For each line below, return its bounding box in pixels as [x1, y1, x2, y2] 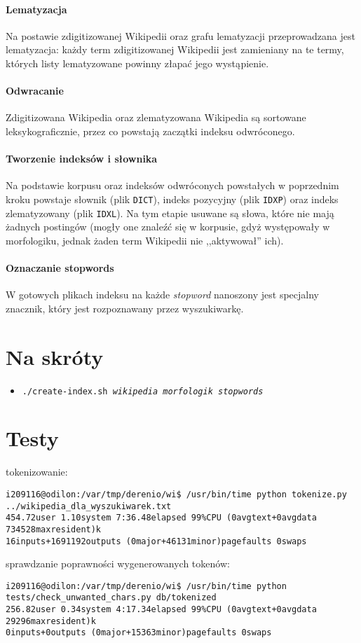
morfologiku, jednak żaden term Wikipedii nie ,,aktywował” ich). [6, 233, 284, 247]
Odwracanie [6, 83, 64, 98]
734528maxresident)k [6, 524, 102, 534]
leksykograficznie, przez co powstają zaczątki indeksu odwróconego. [6, 123, 295, 138]
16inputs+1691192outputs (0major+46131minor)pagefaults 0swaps [6, 536, 307, 546]
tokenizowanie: [6, 464, 68, 479]
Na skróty [6, 342, 104, 371]
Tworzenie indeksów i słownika [6, 151, 158, 166]
